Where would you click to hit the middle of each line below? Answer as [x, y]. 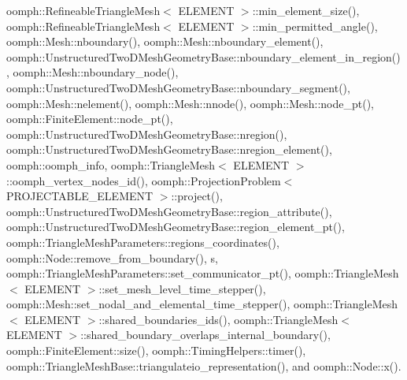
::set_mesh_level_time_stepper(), [182, 288]
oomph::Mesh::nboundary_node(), [96, 72]
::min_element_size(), [306, 10]
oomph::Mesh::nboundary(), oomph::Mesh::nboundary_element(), [165, 41]
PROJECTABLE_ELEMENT [80, 196]
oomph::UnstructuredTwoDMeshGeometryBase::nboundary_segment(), [178, 87]
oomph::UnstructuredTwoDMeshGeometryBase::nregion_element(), [169, 149]
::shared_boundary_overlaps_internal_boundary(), [205, 335]
